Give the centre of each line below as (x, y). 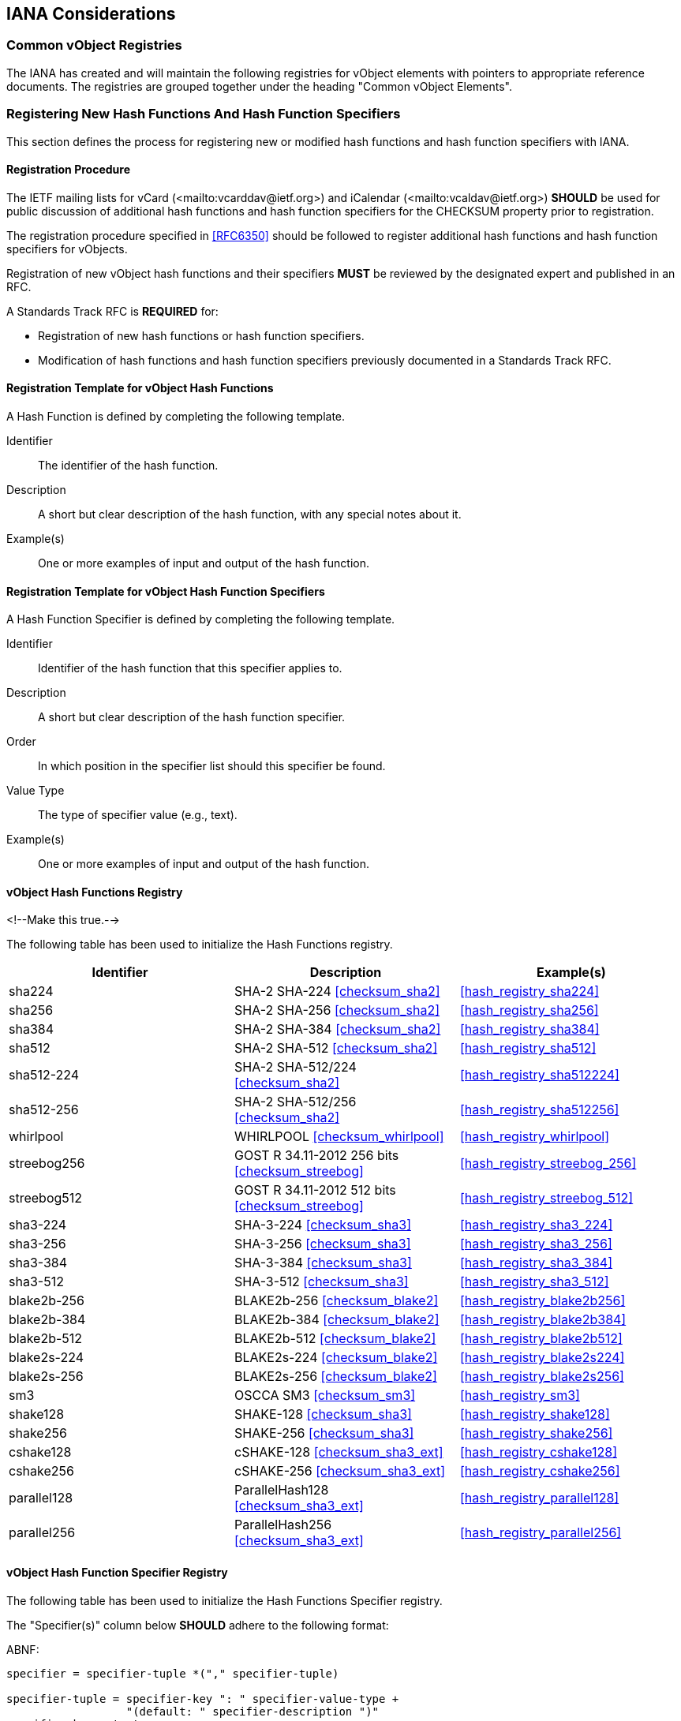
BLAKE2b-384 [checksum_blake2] (337, 1320)
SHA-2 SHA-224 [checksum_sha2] (337, 991)
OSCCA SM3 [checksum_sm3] (325, 1396)
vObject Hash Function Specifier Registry (117, 1573)
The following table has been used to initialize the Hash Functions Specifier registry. (225, 1600)
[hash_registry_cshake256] (540, 1471)
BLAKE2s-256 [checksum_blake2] (335, 1377)
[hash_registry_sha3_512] (534, 1282)
